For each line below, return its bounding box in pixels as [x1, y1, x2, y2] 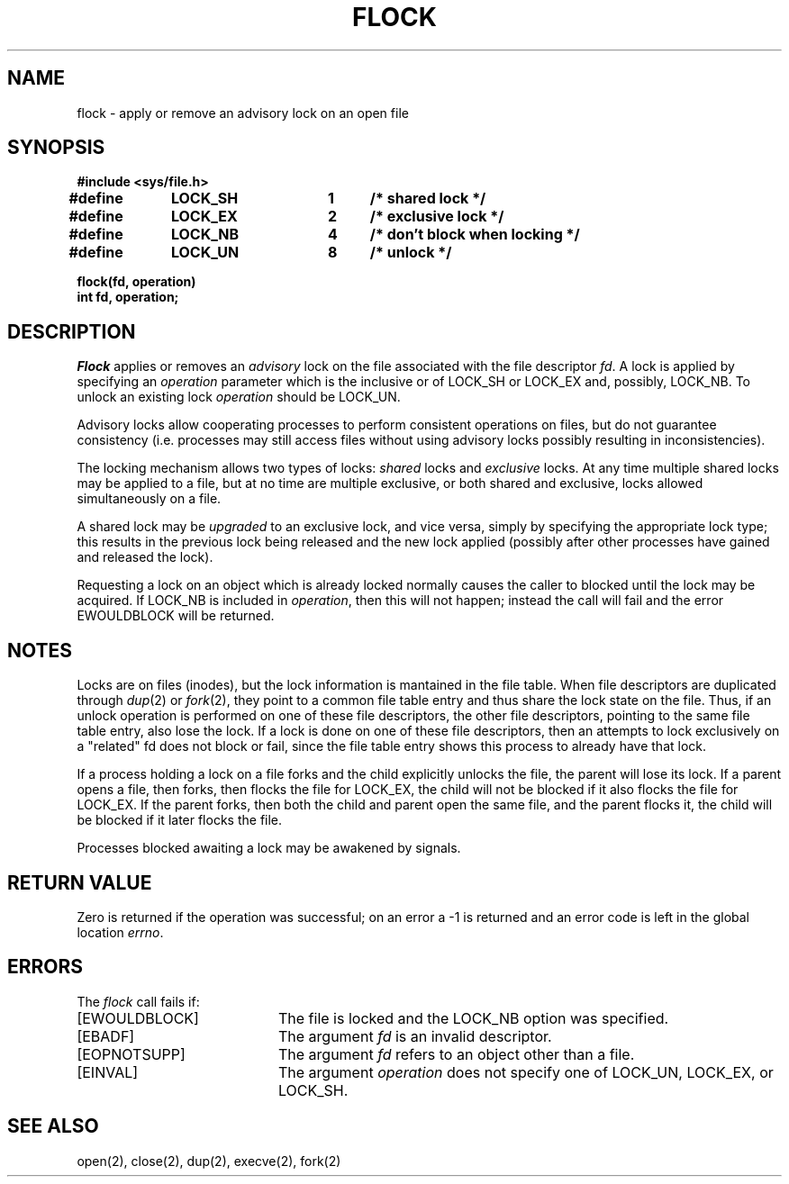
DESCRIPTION [7, 320, 136, 343]
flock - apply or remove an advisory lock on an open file [77, 104, 409, 121]
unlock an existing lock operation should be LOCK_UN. [77, 389, 401, 405]
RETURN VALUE [7, 871, 152, 894]
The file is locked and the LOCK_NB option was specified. [277, 1008, 669, 1027]
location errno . [77, 924, 164, 940]
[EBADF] [77, 1026, 135, 1045]
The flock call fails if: [77, 993, 200, 1009]
